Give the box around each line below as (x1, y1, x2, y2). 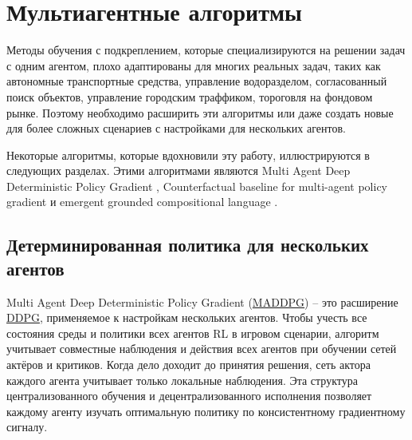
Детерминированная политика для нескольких (6, 232, 369, 257)
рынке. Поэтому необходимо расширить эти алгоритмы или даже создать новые (6, 104, 394, 121)
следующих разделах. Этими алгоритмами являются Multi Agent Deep (6, 162, 351, 179)
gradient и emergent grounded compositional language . (6, 193, 278, 210)
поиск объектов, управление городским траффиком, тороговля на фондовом (6, 88, 373, 105)
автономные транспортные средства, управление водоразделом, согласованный (6, 73, 387, 89)
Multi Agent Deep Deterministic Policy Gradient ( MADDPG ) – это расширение (6, 293, 398, 310)
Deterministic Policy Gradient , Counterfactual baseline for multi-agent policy (6, 177, 387, 194)
